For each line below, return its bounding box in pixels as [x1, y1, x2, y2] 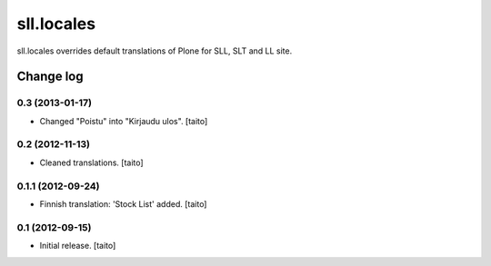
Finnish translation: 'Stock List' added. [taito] [39, 198, 207, 209]
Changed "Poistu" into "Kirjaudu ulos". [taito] [39, 115, 208, 126]
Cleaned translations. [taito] [39, 157, 145, 168]
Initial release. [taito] [39, 241, 116, 251]
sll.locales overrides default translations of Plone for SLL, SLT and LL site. [16, 45, 293, 56]
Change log [16, 69, 84, 84]
